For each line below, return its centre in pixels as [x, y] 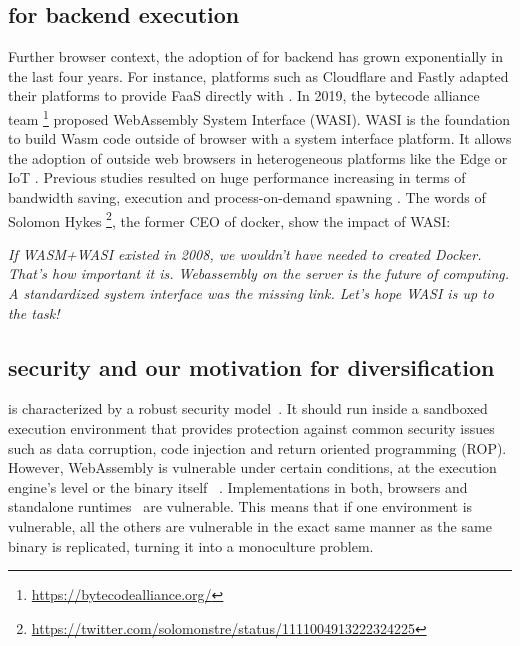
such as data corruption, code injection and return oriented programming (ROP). [257, 447]
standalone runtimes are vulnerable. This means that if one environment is [240, 506]
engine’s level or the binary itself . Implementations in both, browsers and [238, 486]
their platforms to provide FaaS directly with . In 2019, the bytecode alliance [244, 95]
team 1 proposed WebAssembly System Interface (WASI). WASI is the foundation [259, 117]
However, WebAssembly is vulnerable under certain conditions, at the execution [252, 467]
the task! [34, 312]
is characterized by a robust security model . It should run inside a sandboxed [248, 408]
